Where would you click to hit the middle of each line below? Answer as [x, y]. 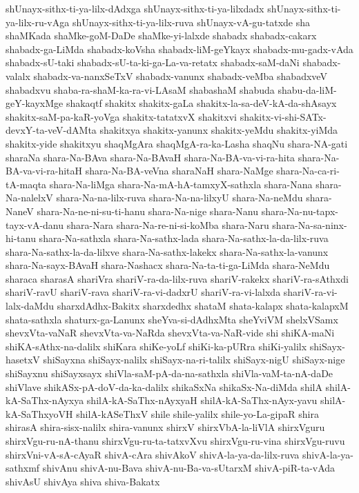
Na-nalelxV [29, 198]
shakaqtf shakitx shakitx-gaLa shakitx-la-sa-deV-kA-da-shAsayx [201, 103]
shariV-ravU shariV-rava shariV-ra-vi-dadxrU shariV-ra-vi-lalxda [143, 292]
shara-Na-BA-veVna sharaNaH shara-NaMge [179, 171]
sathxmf [23, 468]
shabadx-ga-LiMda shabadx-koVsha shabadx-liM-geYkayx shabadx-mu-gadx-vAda [179, 49]
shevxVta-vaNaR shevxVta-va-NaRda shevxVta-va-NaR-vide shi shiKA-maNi [170, 333]
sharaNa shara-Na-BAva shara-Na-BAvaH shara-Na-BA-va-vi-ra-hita [151, 157]
